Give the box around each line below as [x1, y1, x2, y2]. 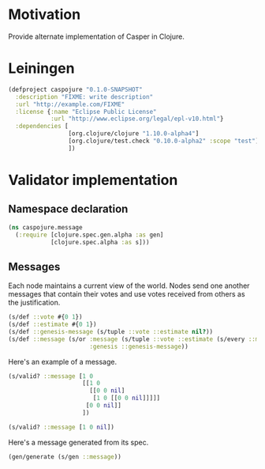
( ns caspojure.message [8, 223, 83, 231]
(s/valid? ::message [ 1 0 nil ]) [8, 423, 114, 431]
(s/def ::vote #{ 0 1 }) [8, 313, 83, 321]
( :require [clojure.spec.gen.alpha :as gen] [15, 231, 164, 239]
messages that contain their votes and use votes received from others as [8, 289, 246, 299]
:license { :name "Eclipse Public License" [15, 108, 157, 115]
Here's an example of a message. [8, 357, 117, 366]
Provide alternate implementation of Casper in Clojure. [8, 32, 185, 41]
